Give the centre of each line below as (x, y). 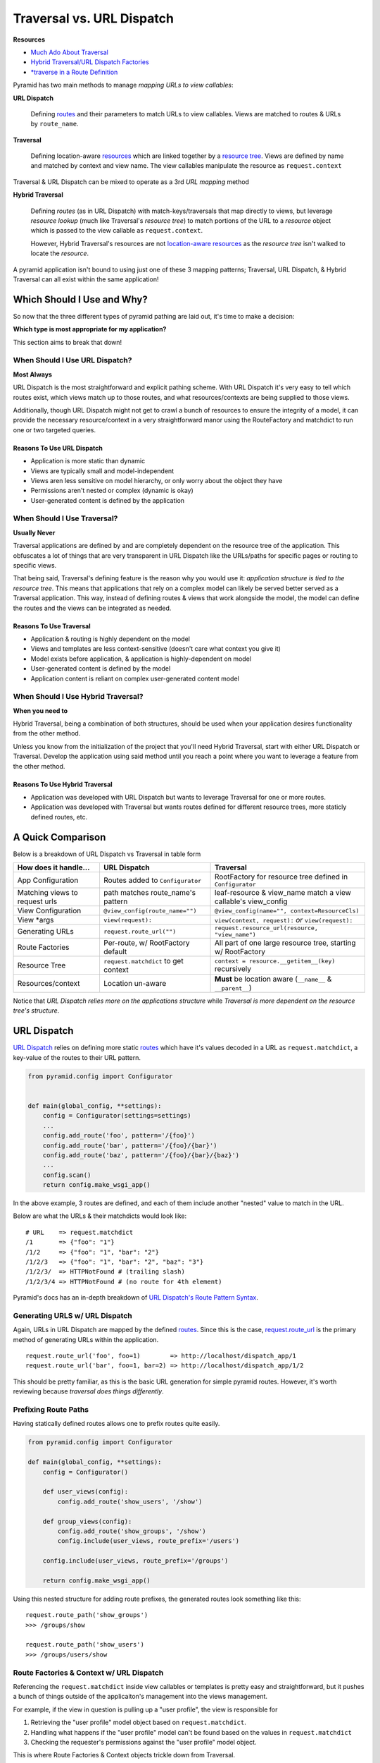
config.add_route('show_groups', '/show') (132, 1531)
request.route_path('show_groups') (87, 1615)
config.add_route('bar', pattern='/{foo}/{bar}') (130, 1145)
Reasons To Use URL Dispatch (58, 448)
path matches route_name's (150, 893)
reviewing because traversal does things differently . (89, 1391)
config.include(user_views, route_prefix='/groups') (135, 1561)
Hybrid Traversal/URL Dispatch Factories (90, 62)
